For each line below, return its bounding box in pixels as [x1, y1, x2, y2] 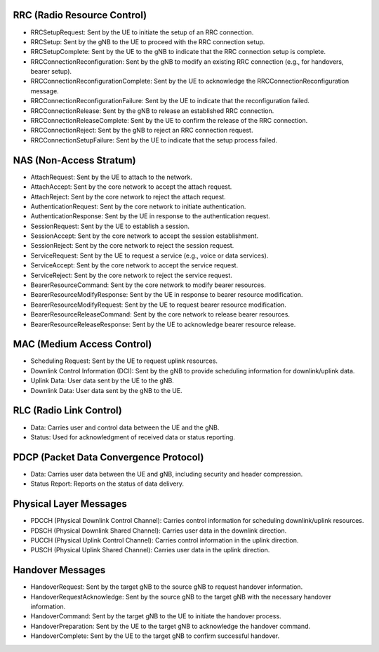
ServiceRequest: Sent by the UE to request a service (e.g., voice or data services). [30, 251, 269, 260]
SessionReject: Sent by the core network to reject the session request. [30, 241, 234, 250]
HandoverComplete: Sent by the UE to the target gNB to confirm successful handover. [30, 632, 280, 640]
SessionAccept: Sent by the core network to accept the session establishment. [30, 232, 259, 240]
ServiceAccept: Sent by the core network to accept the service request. [30, 261, 239, 270]
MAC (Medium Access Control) [13, 338, 152, 350]
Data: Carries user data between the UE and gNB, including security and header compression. [30, 470, 303, 478]
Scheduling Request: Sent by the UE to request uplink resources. [30, 357, 218, 365]
